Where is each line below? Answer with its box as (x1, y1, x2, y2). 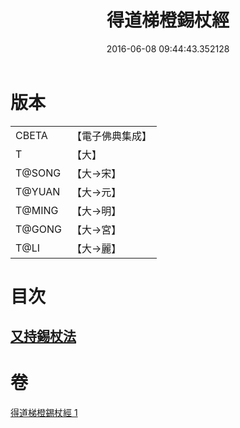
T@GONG (15, 222, 62, 236)
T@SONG (15, 166, 62, 180)
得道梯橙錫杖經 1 (10, 407, 78, 419)
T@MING (15, 203, 59, 217)
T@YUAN (15, 184, 61, 198)
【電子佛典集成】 (71, 129, 152, 143)
